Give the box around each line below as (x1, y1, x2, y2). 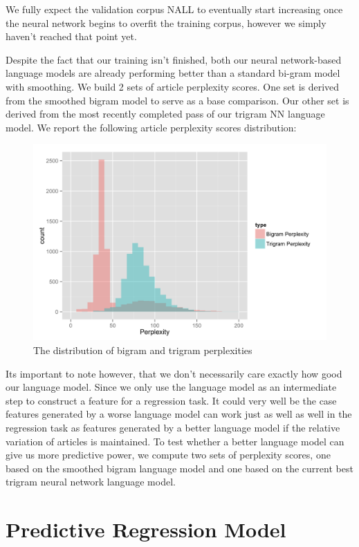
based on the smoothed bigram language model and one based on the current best (6, 461, 353, 475)
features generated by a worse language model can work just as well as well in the (6, 407, 352, 421)
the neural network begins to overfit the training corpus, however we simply (6, 15, 326, 30)
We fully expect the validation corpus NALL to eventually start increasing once (6, 2, 343, 16)
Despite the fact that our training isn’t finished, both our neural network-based (6, 52, 342, 66)
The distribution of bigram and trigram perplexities (33, 342, 252, 357)
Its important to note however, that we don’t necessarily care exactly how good (6, 366, 342, 380)
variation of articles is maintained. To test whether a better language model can (6, 434, 344, 448)
